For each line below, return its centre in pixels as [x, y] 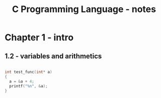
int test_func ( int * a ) [28, 72]
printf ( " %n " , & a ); [29, 86]
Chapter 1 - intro [39, 37]
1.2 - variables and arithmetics [53, 56]
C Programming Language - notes [84, 9]
